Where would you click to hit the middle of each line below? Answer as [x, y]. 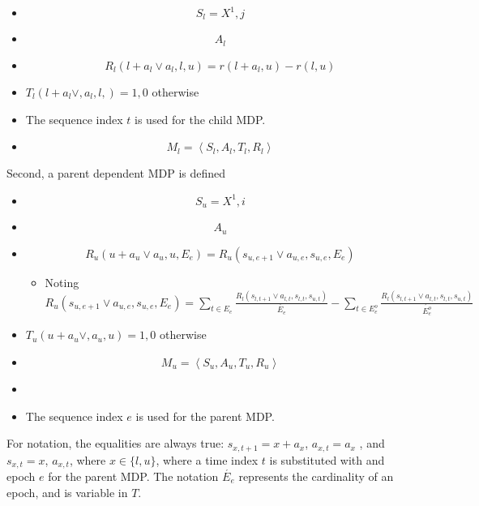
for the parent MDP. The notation [133, 476]
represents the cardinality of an [316, 476]
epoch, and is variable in [67, 492]
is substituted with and [327, 459]
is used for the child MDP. [200, 119]
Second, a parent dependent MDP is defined [116, 173]
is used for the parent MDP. [205, 416]
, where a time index [207, 459]
